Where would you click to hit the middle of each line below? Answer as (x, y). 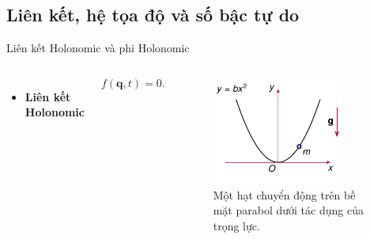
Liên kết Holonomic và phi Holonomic (98, 48)
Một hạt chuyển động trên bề (284, 194)
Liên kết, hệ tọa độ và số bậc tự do (153, 15)
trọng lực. (236, 225)
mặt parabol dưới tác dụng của (288, 210)
